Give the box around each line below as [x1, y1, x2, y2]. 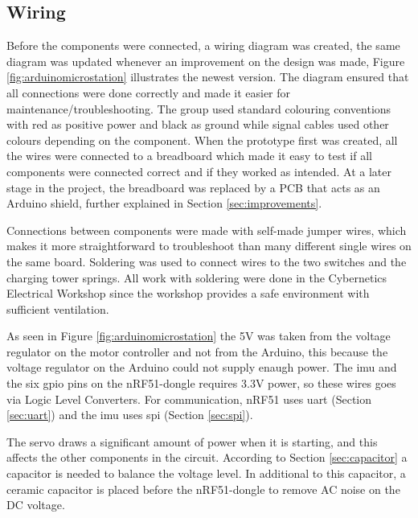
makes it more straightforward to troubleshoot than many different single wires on [6, 237, 412, 254]
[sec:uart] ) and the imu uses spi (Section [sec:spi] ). [6, 406, 253, 423]
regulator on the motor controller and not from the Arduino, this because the [6, 343, 388, 360]
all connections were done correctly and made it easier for [6, 84, 291, 101]
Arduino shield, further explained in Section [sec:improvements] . [6, 195, 322, 212]
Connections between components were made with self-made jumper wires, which [6, 221, 407, 238]
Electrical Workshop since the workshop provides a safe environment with [6, 285, 370, 302]
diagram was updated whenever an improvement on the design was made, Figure [6, 52, 405, 69]
